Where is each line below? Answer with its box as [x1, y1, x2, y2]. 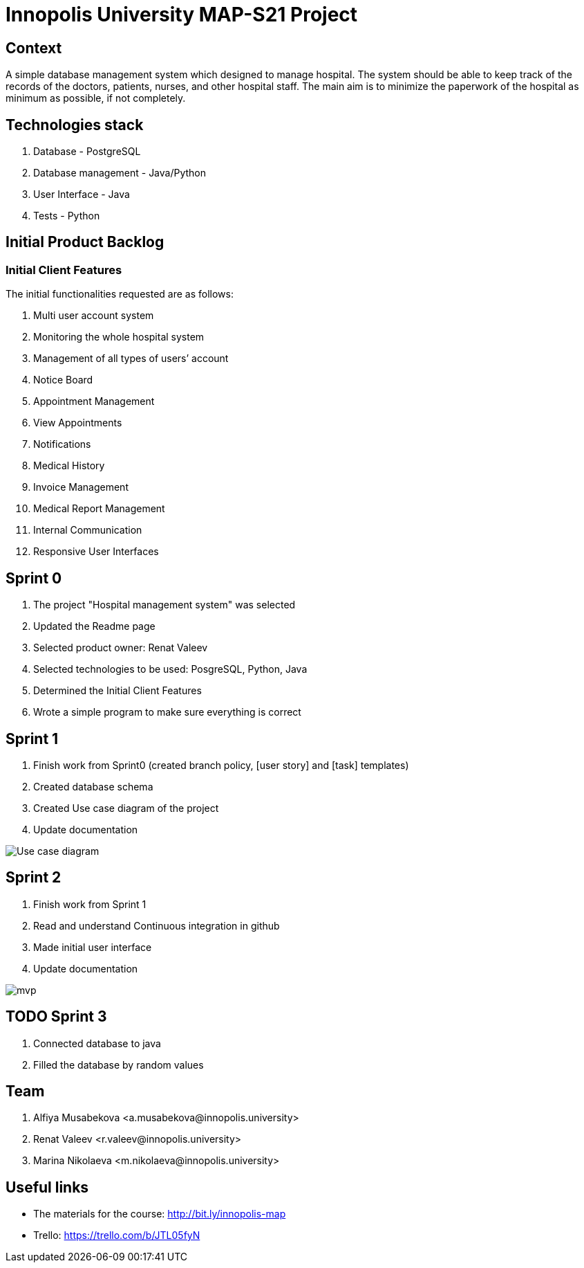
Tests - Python [33, 210, 100, 222]
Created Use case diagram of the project [33, 801, 219, 814]
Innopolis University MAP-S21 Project [6, 3, 358, 26]
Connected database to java [33, 1037, 161, 1049]
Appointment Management [33, 395, 155, 408]
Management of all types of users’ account [33, 352, 229, 365]
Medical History [33, 460, 105, 472]
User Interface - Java [33, 188, 130, 201]
